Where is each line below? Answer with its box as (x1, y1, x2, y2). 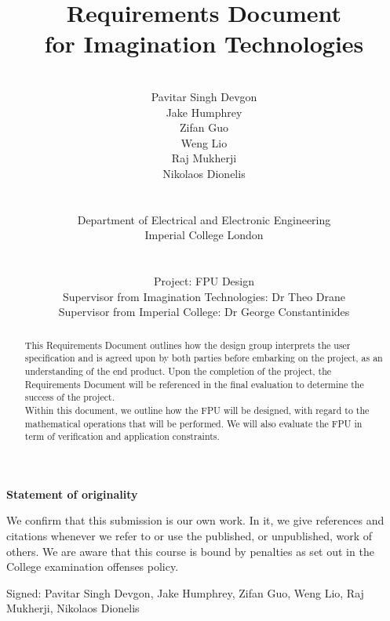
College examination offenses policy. (6, 558, 179, 575)
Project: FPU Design (153, 273, 255, 289)
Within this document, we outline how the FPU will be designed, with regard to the (24, 403, 370, 416)
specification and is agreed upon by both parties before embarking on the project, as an (24, 351, 383, 365)
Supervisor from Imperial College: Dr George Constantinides (58, 303, 350, 320)
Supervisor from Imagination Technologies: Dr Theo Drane (62, 288, 346, 304)
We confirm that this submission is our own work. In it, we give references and (6, 512, 385, 528)
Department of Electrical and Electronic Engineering (77, 211, 331, 227)
